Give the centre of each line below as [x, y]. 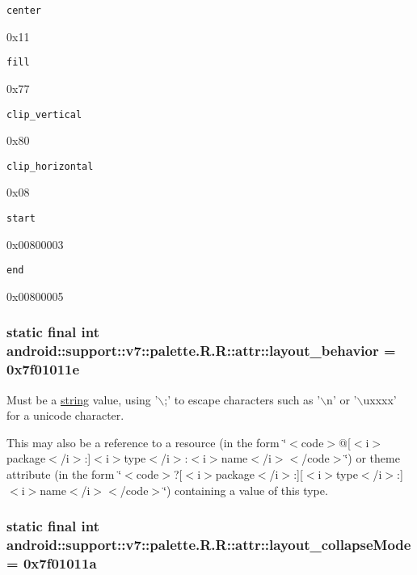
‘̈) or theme [372, 458]
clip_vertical [44, 114]
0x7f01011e [43, 369]
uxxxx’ [380, 399]
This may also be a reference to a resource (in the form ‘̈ [147, 442]
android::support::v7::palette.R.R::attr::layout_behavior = [201, 351]
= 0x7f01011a [52, 562]
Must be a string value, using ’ [82, 399]
